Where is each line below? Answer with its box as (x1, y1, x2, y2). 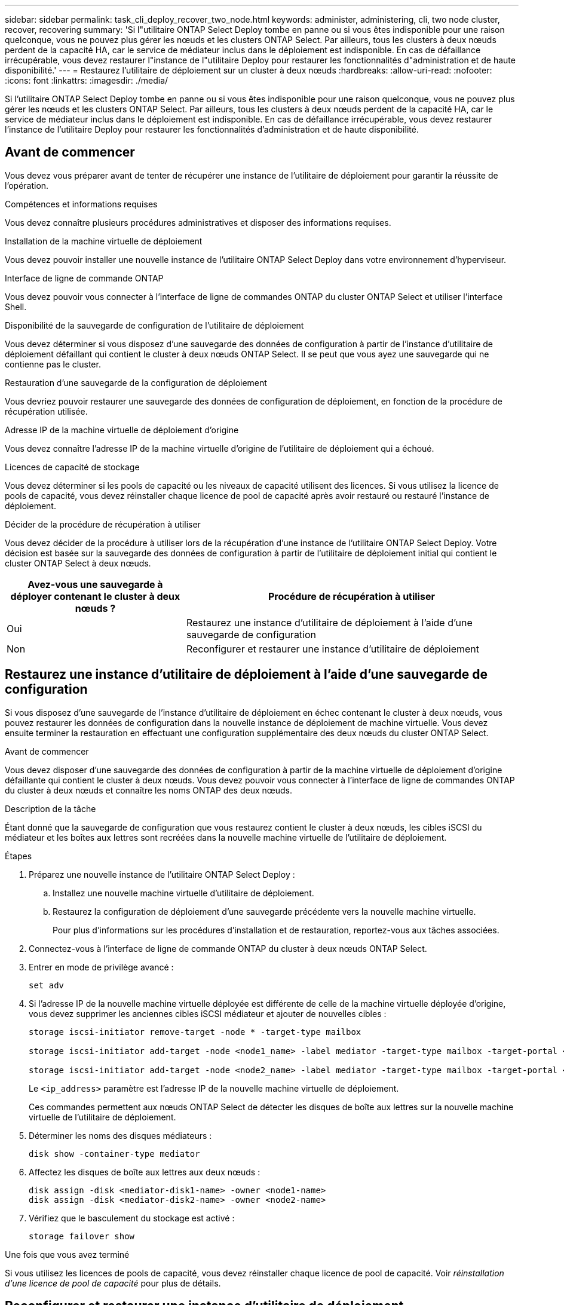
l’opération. (5, 180, 49, 191)
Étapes (5, 850, 32, 861)
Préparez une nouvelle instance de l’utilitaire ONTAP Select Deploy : (29, 869, 295, 880)
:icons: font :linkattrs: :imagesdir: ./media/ (5, 75, 168, 85)
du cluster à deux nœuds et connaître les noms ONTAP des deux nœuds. (5, 785, 293, 795)
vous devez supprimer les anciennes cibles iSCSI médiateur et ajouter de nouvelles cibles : (29, 1008, 387, 1019)
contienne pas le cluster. (5, 359, 101, 369)
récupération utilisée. (5, 406, 88, 416)
